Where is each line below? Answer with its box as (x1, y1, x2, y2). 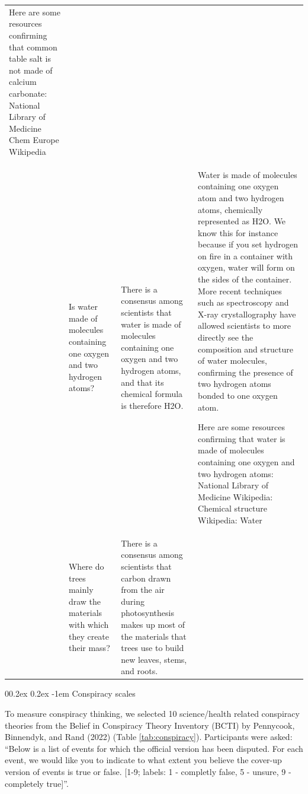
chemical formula (121, 388, 183, 400)
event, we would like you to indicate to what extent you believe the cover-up (5, 754, 282, 766)
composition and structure (198, 342, 293, 355)
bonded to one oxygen (198, 389, 278, 401)
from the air (121, 583, 165, 596)
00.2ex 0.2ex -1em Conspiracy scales (5, 687, 136, 700)
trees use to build (121, 641, 184, 654)
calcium (9, 75, 37, 88)
